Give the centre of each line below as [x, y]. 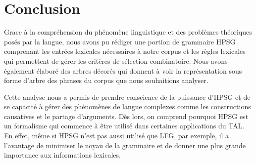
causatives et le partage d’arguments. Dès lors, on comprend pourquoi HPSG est [126, 116]
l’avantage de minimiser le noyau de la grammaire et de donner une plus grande [125, 145]
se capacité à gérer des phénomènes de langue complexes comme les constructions [128, 106]
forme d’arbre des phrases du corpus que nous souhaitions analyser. [106, 80]
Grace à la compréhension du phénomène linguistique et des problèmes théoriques [128, 32]
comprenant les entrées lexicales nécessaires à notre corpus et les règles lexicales [125, 51]
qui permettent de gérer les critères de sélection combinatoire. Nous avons [116, 61]
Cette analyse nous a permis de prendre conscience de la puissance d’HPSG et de [127, 97]
